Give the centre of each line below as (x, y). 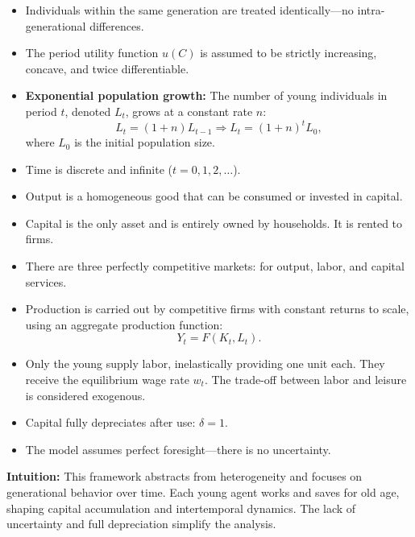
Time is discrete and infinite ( (99, 169)
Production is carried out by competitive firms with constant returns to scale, (217, 309)
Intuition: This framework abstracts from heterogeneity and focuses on (185, 476)
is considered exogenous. (85, 395)
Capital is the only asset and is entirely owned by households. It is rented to (214, 223)
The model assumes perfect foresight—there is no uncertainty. (178, 449)
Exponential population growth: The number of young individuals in (206, 95)
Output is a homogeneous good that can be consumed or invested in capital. (214, 196)
